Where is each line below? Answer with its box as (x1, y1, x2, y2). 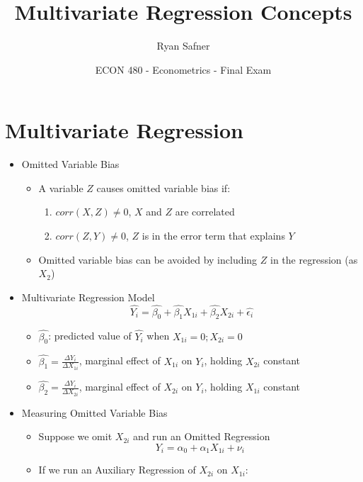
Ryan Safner (156, 38, 210, 53)
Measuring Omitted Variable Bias (21, 405, 168, 420)
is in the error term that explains (142, 228, 285, 243)
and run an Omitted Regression (133, 429, 270, 444)
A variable (38, 180, 83, 195)
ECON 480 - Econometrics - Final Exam (95, 62, 272, 77)
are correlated (175, 204, 235, 219)
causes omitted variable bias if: (96, 180, 231, 195)
